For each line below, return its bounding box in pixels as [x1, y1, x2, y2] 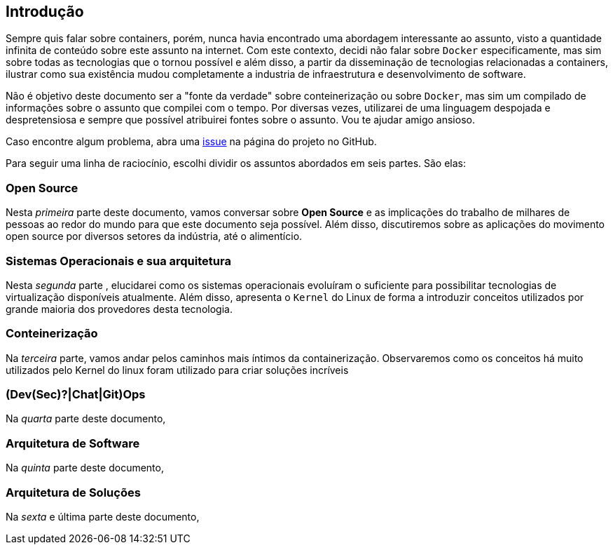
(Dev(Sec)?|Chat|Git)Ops [6, 387, 146, 402]
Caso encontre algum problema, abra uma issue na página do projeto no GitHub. [6, 135, 377, 148]
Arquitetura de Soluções [6, 485, 141, 499]
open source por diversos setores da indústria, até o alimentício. [6, 230, 303, 243]
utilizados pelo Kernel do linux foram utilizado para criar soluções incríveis [6, 363, 349, 376]
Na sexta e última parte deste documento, [6, 510, 200, 523]
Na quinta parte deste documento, [6, 462, 164, 474]
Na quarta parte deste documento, [6, 412, 166, 425]
